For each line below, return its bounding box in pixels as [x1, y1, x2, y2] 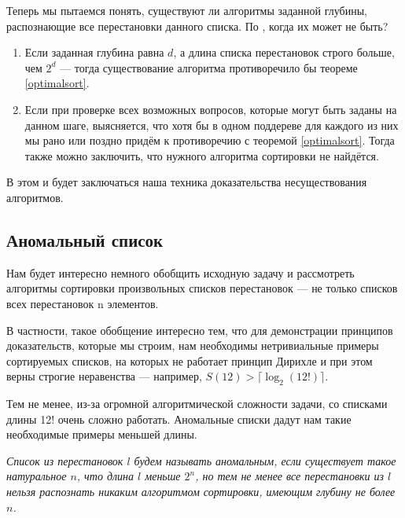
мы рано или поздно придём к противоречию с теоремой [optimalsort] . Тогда [24, 132, 395, 149]
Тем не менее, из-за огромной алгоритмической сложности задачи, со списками [6, 395, 388, 412]
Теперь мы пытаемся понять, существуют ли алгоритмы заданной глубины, [6, 2, 367, 18]
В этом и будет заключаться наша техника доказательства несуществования [6, 174, 367, 190]
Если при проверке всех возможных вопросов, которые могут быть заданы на [24, 101, 397, 117]
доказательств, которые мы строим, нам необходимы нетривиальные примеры [6, 337, 379, 354]
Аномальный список [6, 227, 164, 252]
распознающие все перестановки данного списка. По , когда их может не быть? [6, 17, 388, 34]
